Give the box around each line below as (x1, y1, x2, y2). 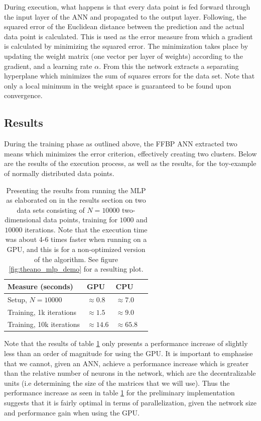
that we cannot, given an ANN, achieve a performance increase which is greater (4, 358, 249, 368)
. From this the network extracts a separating (99, 60, 239, 71)
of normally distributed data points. (4, 167, 114, 178)
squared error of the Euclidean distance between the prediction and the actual (4, 21, 244, 32)
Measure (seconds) (8, 281, 73, 291)
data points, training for (43, 214, 117, 225)
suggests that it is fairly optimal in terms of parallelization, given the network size (4, 397, 257, 408)
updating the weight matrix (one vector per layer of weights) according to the (4, 50, 243, 61)
